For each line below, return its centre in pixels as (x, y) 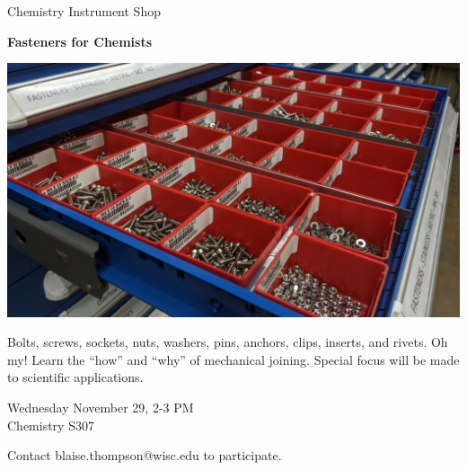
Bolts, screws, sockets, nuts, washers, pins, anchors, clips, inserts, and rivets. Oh (228, 342)
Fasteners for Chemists (80, 41)
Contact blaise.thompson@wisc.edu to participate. (145, 455)
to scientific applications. (75, 377)
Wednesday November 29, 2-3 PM (101, 408)
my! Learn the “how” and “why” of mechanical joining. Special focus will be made (233, 359)
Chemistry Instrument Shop (84, 11)
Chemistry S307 (51, 425)
